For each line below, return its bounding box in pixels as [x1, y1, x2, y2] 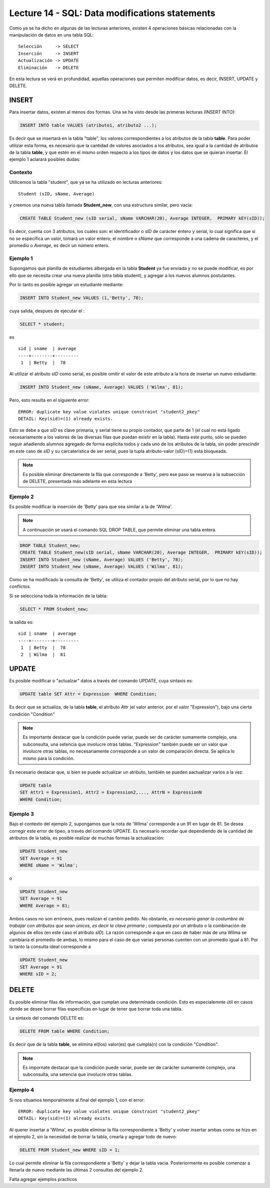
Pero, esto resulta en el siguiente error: [9, 397, 89, 403]
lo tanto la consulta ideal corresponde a [9, 943, 91, 949]
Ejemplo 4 [9, 1086, 34, 1093]
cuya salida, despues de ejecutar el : [9, 308, 85, 314]
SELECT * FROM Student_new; [19, 606, 88, 612]
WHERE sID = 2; [19, 971, 57, 977]
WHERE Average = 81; [19, 902, 70, 908]
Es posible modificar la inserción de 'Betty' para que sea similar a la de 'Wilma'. [9, 504, 172, 510]
